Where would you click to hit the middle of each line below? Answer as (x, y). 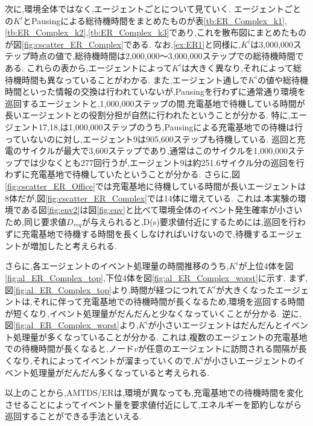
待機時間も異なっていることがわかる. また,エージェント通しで (127, 79)
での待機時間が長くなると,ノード (69, 348)
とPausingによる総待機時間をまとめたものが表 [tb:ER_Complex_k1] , (155, 20)
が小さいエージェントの (250, 361)
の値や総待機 (283, 79)
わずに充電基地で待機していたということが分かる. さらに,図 (123, 174)
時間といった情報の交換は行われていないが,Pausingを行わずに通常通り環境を (155, 91)
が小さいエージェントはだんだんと (216, 325)
